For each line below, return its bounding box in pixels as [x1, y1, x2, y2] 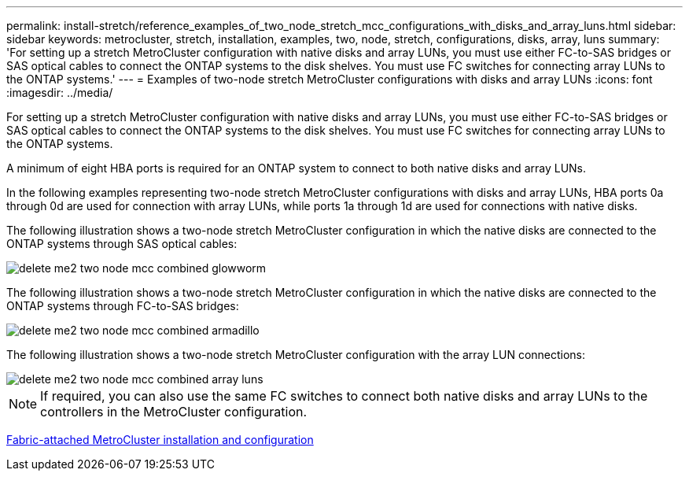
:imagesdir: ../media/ [6, 86, 113, 99]
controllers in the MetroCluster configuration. [40, 404, 308, 420]
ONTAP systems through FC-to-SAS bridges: [6, 299, 239, 312]
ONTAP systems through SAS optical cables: [6, 237, 238, 250]
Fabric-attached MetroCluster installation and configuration [6, 433, 314, 446]
